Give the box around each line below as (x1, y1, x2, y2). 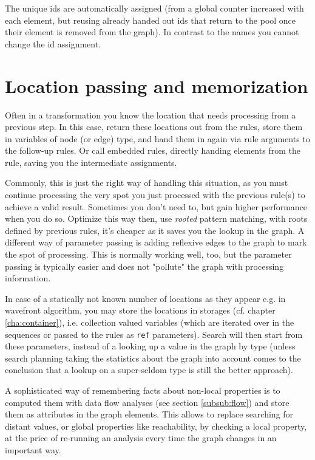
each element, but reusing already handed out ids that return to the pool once (5, 13, 296, 26)
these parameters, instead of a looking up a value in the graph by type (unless (5, 340, 296, 352)
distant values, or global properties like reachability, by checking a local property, (5, 419, 307, 432)
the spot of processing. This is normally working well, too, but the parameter (5, 248, 292, 261)
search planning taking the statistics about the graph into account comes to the (5, 351, 301, 364)
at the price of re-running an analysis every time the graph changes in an (5, 431, 277, 444)
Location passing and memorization (5, 73, 308, 98)
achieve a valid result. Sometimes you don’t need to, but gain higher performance (5, 200, 308, 213)
